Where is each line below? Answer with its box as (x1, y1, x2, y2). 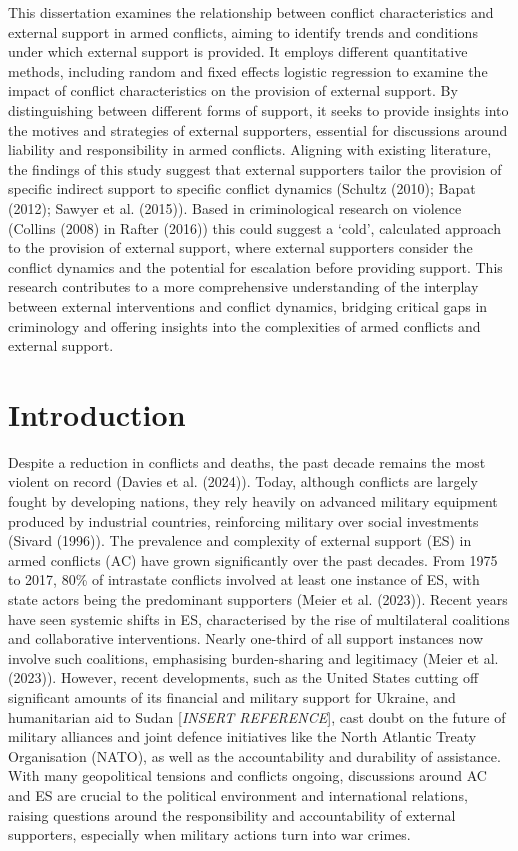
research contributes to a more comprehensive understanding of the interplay (8, 276, 479, 297)
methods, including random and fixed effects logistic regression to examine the (8, 60, 488, 81)
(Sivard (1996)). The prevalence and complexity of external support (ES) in (8, 530, 472, 551)
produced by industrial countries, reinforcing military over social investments (8, 510, 479, 531)
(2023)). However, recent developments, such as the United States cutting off (8, 667, 479, 688)
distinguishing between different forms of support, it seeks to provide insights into (8, 99, 509, 120)
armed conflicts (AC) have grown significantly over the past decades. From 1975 (8, 549, 498, 570)
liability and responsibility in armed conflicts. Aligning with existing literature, (8, 139, 492, 160)
